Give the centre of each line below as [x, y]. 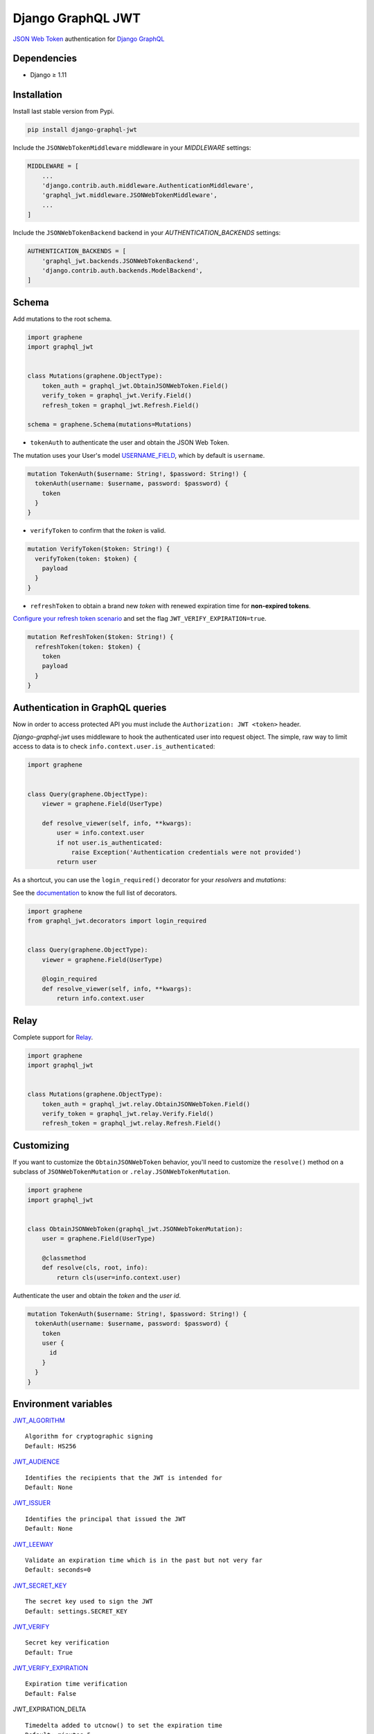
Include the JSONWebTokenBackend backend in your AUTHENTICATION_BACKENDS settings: [147, 233]
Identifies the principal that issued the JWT [106, 1519]
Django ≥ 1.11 [48, 75]
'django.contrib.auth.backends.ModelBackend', [123, 271]
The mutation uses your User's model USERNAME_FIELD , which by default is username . [139, 455]
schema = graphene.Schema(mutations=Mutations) [109, 424]
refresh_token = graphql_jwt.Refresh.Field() [121, 405]
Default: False [51, 1693]
